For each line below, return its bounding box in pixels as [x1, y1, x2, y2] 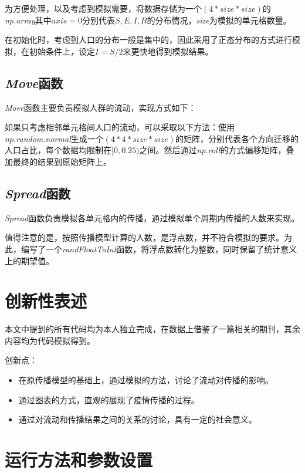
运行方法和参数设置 [5, 448, 153, 471]
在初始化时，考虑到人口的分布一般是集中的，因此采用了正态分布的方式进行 [5, 33, 292, 46]
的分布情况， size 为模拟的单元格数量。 [147, 13, 292, 26]
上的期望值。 [5, 254, 54, 266]
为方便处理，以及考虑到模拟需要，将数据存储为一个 [5, 2, 202, 14]
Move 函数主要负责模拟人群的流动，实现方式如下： [5, 101, 196, 113]
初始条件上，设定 [29, 45, 95, 57]
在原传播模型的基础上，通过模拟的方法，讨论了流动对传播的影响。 [18, 374, 273, 386]
